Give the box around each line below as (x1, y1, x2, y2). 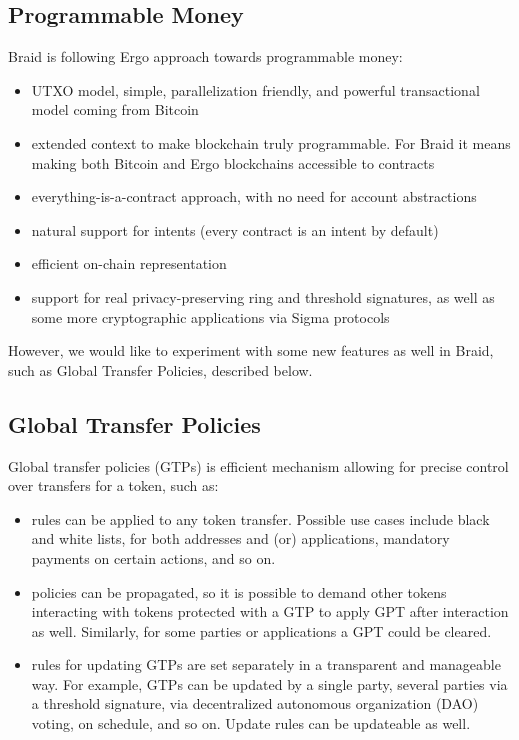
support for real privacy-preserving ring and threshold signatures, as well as (31, 286, 495, 307)
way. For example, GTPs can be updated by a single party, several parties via (31, 673, 508, 694)
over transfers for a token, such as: (8, 475, 219, 496)
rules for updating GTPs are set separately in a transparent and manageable (31, 654, 501, 675)
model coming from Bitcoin (31, 99, 199, 120)
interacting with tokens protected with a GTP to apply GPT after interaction (31, 601, 509, 622)
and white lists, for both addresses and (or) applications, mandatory (31, 528, 450, 549)
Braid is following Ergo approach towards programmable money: (8, 46, 403, 67)
